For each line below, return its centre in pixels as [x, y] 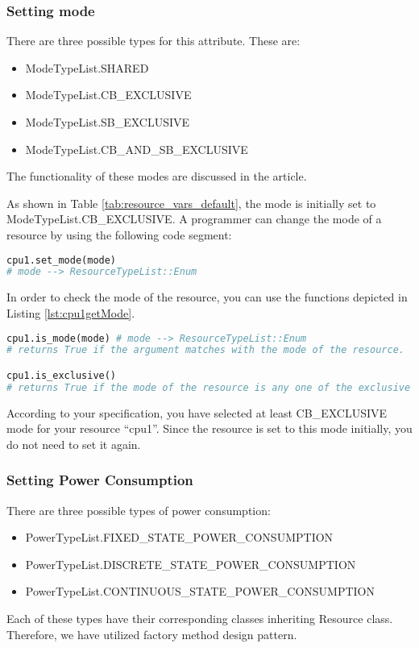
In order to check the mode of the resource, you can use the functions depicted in [207, 297]
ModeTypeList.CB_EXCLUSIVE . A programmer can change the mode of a [194, 219]
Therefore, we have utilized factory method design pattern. [152, 634]
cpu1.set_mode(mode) [62, 260]
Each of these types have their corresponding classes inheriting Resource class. [200, 619]
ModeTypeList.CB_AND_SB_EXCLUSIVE [137, 149]
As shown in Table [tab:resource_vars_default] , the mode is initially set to [191, 203]
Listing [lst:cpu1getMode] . [71, 312]
